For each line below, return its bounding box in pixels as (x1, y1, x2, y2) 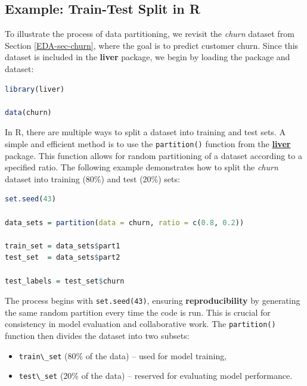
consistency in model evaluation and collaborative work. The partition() (5, 317, 276, 330)
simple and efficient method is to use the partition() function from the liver (5, 137, 291, 150)
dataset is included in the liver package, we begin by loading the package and (5, 51, 290, 63)
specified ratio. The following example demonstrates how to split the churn (5, 161, 278, 173)
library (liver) (5, 85, 65, 94)
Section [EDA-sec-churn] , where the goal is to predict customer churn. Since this (5, 39, 299, 51)
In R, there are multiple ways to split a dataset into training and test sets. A (5, 126, 286, 138)
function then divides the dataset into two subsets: (5, 329, 190, 342)
